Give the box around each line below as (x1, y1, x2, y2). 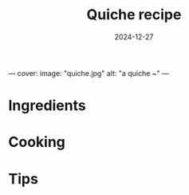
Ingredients (8, 97, 86, 115)
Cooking (8, 133, 66, 151)
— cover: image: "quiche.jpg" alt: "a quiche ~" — (8, 68, 169, 78)
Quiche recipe (86, 6, 182, 24)
